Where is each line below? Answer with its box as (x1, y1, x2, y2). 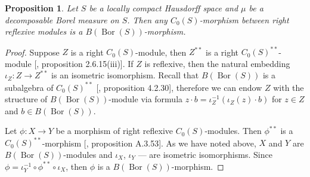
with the (273, 81, 304, 93)
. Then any (127, 13, 168, 26)
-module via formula (108, 93, 183, 105)
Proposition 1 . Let (5, 2, 78, 14)
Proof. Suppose (5, 45, 60, 58)
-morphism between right (199, 13, 289, 26)
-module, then (135, 45, 187, 58)
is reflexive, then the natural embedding (144, 57, 290, 69)
